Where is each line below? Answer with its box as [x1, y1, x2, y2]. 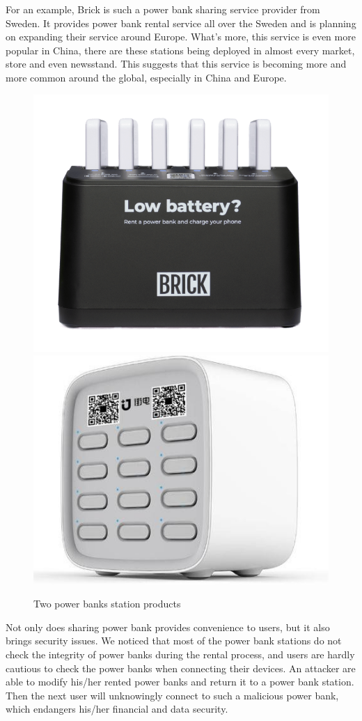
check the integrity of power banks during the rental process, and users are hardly [6, 647, 355, 661]
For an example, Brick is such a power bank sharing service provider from [6, 2, 320, 16]
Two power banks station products [33, 596, 181, 611]
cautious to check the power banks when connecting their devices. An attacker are [6, 660, 356, 675]
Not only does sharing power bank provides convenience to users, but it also [6, 619, 330, 634]
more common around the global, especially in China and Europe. [6, 70, 287, 84]
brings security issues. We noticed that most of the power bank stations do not [6, 633, 342, 648]
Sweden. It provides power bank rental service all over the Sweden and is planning [6, 15, 356, 30]
